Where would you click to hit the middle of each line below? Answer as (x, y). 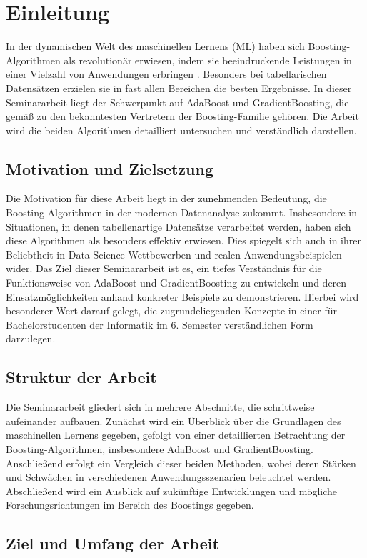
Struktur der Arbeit (81, 377)
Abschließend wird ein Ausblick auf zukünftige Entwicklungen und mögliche (171, 490)
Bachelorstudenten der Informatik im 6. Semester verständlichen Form (160, 324)
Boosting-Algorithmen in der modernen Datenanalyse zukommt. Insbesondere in (182, 213)
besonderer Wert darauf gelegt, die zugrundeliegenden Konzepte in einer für (171, 310)
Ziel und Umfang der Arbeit (112, 543)
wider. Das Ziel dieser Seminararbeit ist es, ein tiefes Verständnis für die (164, 268)
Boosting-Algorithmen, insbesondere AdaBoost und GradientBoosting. (160, 449)
